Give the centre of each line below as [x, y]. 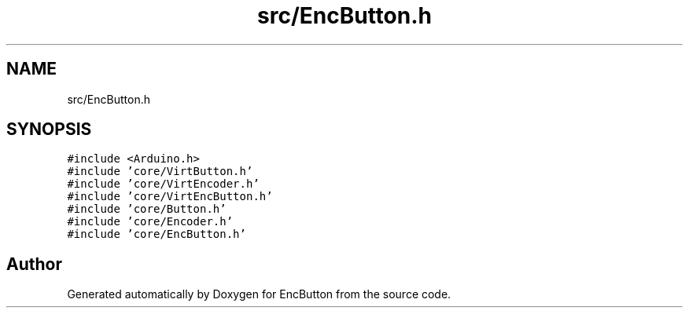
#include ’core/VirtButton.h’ [160, 172]
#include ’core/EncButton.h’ [157, 234]
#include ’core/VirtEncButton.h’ [170, 197]
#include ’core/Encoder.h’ [150, 222]
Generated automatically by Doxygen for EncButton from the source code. [259, 294]
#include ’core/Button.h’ [147, 209]
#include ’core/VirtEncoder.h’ [163, 184]
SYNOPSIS [49, 130]
